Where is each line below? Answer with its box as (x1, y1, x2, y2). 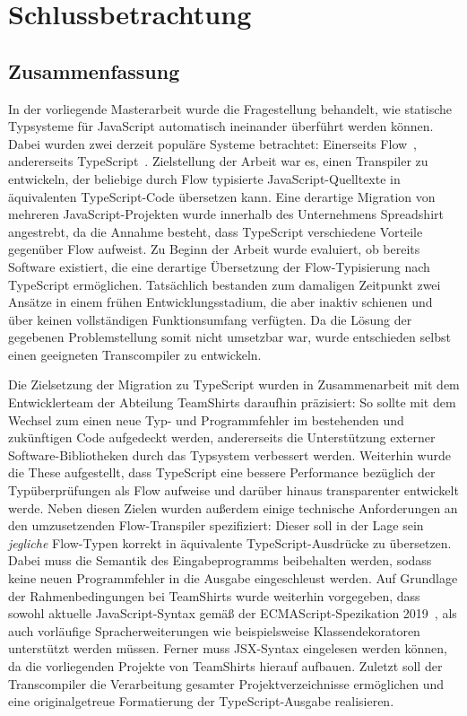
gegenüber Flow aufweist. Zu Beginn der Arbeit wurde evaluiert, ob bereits (8, 240, 420, 258)
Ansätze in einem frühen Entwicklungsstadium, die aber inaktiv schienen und (8, 293, 433, 311)
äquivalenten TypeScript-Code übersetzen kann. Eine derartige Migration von (8, 187, 436, 205)
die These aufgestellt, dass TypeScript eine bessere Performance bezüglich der (8, 463, 436, 482)
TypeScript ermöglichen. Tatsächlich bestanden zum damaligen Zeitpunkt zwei (8, 275, 441, 293)
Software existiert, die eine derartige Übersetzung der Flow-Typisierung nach (8, 257, 430, 275)
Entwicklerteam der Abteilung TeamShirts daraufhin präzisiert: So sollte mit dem (8, 393, 456, 412)
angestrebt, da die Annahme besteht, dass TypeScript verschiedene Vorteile (8, 222, 423, 240)
